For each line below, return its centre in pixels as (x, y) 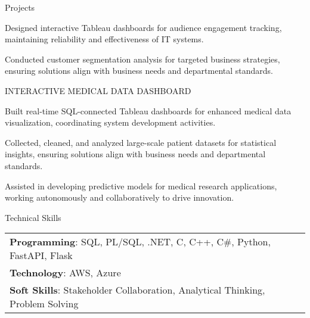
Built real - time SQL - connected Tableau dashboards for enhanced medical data (148, 110)
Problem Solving (44, 304)
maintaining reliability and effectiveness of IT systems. (104, 39)
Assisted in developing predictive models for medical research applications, (141, 185)
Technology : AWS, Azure (65, 273)
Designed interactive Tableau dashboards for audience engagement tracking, (143, 27)
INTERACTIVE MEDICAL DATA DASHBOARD (98, 90)
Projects (20, 7)
